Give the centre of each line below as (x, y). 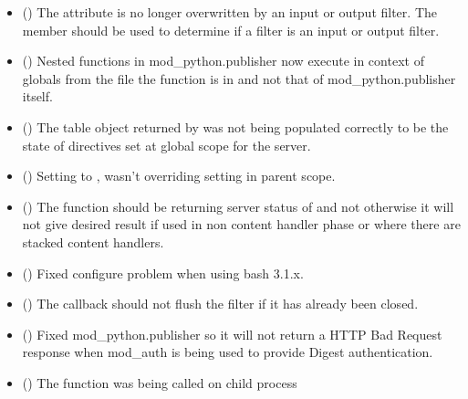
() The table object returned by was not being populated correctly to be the (235, 126)
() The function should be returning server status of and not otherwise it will (238, 206)
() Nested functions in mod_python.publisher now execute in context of (223, 61)
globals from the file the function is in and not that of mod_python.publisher (239, 78)
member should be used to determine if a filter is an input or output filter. (231, 30)
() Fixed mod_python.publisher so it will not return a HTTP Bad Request (232, 334)
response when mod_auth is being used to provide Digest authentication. (228, 352)
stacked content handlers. (93, 241)
